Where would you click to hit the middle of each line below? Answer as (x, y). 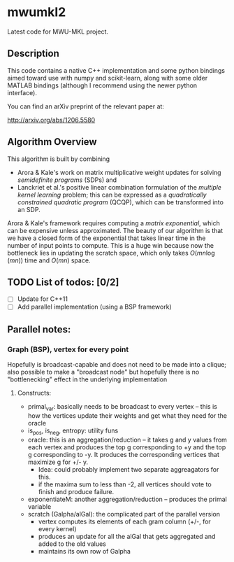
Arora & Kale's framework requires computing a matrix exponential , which (114, 223)
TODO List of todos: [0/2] (63, 282)
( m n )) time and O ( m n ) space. (49, 260)
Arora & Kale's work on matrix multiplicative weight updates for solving (119, 172)
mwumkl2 (37, 12)
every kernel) (57, 528)
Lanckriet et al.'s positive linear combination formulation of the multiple (119, 187)
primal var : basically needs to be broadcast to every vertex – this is (123, 407)
